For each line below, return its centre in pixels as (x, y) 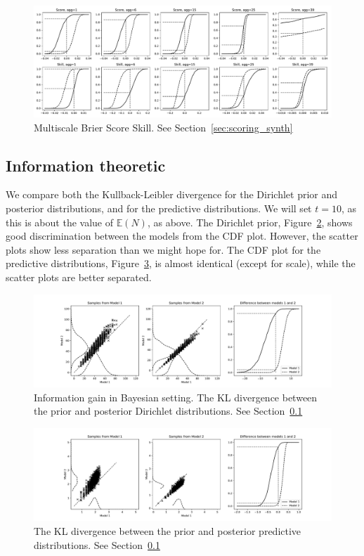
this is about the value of (59, 222)
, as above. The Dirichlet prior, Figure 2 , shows (250, 222)
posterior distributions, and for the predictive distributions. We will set (159, 208)
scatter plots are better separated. (79, 277)
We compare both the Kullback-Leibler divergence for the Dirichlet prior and (172, 194)
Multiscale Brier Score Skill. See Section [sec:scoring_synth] (163, 127)
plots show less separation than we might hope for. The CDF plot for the (163, 249)
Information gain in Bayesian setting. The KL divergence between (176, 397)
